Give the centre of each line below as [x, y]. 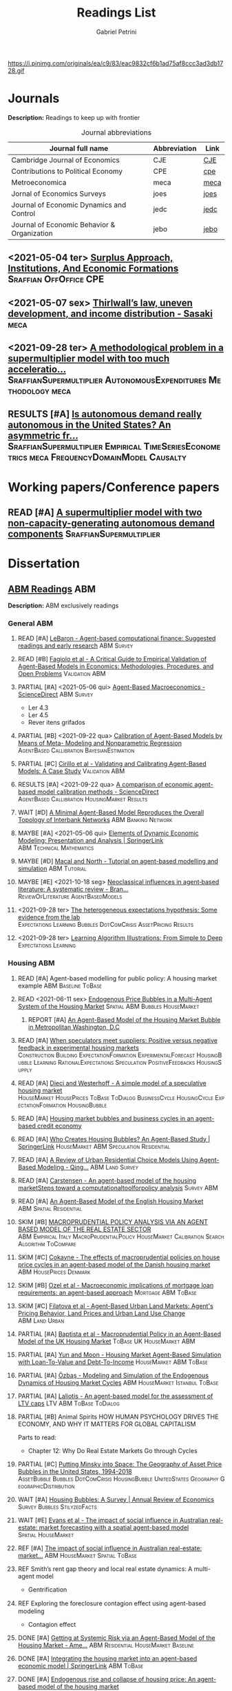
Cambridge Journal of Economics [65, 160]
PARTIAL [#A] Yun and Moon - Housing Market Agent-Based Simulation [119, 1354]
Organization [32, 233]
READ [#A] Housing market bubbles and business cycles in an [106, 1118]
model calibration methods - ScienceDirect [98, 792]
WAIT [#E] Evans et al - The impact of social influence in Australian [113, 1520]
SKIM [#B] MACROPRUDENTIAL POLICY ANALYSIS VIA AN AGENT [113, 1221]
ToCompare [61, 1243]
